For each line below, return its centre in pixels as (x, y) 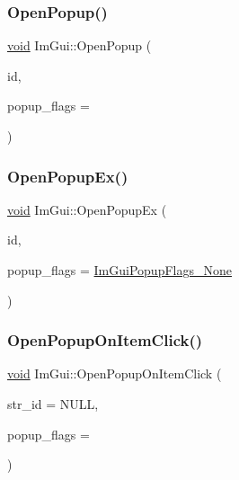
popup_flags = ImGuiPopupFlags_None (119, 270)
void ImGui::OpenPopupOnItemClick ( (115, 373)
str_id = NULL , (53, 404)
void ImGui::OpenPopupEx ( (87, 209)
